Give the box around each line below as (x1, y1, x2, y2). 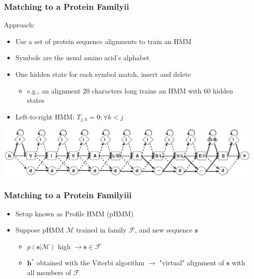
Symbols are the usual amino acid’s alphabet (15, 52, 149, 63)
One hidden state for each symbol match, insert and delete (15, 69, 191, 79)
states (27, 95, 44, 105)
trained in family (76, 225, 127, 235)
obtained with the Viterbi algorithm (36, 257, 145, 268)
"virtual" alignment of (159, 257, 224, 268)
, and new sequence (135, 225, 193, 235)
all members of (27, 267, 71, 277)
